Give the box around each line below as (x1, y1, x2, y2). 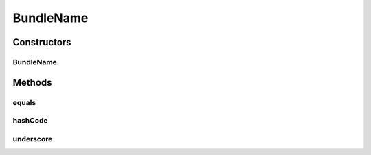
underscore (12, 134, 53, 143)
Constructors (12, 36, 71, 48)
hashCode (12, 116, 48, 126)
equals (12, 97, 36, 107)
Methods (12, 76, 52, 88)
